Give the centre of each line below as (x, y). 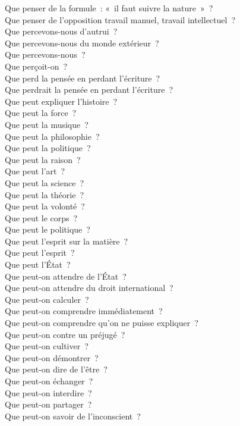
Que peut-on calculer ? (47, 299)
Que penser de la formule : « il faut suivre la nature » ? (109, 8)
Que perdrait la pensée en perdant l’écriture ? (89, 90)
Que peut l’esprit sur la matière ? (67, 241)
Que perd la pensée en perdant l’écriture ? (83, 78)
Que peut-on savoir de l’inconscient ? (73, 416)
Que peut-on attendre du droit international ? (89, 288)
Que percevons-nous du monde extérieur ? (82, 43)
